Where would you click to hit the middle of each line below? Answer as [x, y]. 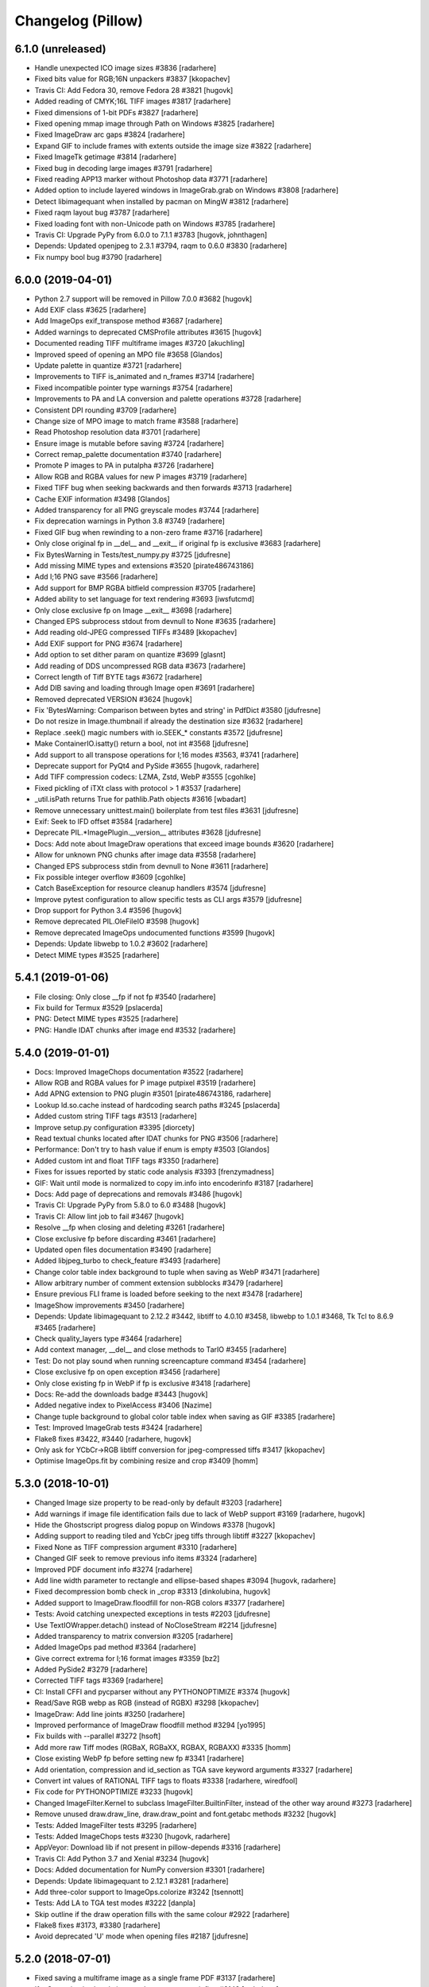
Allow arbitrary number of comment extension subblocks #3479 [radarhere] [159, 1283]
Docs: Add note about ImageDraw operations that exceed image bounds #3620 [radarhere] [184, 843]
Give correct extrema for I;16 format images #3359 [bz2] [127, 1658]
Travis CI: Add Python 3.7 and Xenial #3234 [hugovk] [122, 1858]
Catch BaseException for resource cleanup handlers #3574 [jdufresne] [150, 888]
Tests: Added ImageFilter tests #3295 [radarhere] [116, 1825]
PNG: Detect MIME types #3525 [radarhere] [106, 1019]
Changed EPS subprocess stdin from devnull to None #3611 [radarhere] [152, 866]
